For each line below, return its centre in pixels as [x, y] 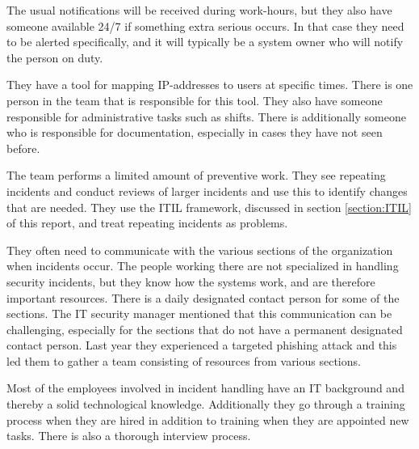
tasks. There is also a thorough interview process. [129, 436]
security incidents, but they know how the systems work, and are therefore [191, 281]
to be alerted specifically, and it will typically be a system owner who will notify [205, 42]
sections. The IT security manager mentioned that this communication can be [199, 313]
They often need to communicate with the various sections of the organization [200, 250]
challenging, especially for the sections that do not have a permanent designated [205, 329]
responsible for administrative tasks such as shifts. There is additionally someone [206, 116]
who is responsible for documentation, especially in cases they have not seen [195, 132]
